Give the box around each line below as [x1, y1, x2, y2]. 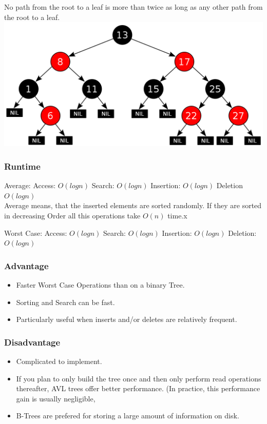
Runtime [4, 159, 41, 172]
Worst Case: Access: [4, 227, 67, 238]
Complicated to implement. [16, 355, 102, 366]
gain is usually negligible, [16, 393, 96, 403]
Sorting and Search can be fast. [16, 296, 115, 307]
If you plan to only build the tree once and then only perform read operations [16, 373, 261, 383]
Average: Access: [4, 180, 56, 191]
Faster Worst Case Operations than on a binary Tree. [16, 279, 185, 290]
